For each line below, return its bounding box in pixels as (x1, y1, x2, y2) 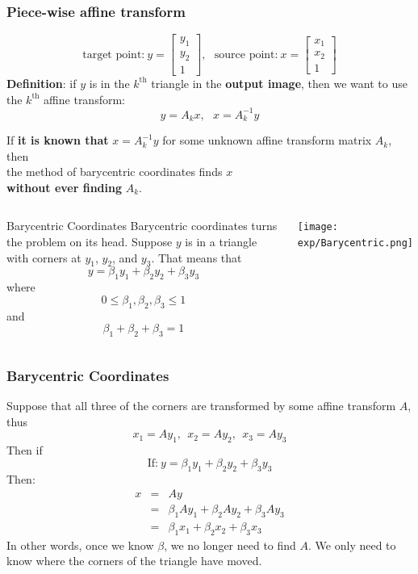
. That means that (151, 249, 242, 266)
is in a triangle (185, 233, 257, 250)
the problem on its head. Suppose (6, 233, 173, 250)
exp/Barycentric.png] (297, 237, 414, 249)
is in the (89, 74, 130, 91)
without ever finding (6, 178, 123, 195)
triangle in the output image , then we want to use (151, 74, 408, 91)
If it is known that (6, 132, 109, 149)
